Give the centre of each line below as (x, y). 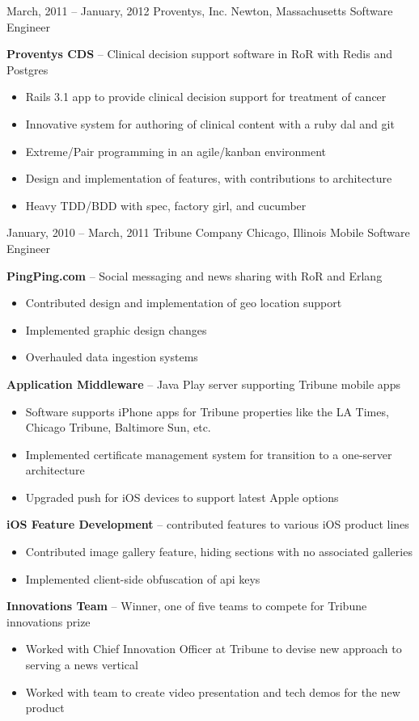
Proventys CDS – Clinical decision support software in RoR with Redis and (199, 54)
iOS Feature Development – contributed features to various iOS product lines (208, 524)
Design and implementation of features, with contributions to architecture (209, 178)
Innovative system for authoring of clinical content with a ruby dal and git (210, 123)
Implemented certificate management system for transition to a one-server (209, 454)
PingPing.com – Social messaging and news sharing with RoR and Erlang (195, 275)
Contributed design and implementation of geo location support (184, 303)
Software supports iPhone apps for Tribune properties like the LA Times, (207, 411)
